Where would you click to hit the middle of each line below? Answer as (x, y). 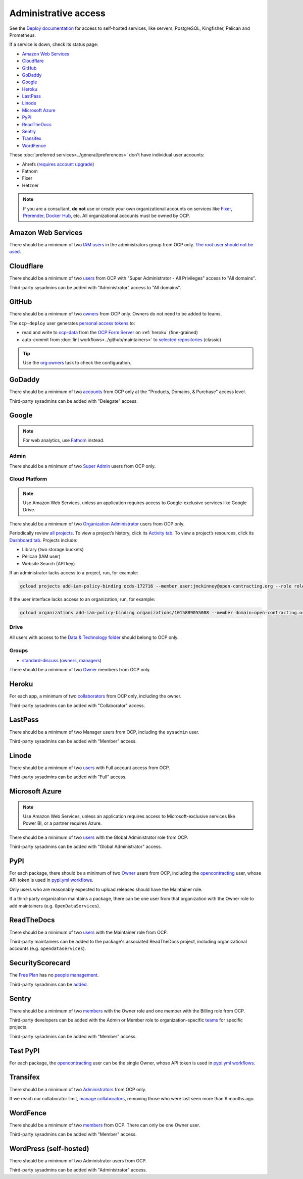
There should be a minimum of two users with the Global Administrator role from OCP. (99, 837)
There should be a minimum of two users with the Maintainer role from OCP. (89, 932)
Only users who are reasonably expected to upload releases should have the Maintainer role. (106, 889)
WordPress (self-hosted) (49, 1149)
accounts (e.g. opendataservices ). (48, 948)
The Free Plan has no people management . (54, 975)
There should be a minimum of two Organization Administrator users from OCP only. (97, 524)
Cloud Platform (28, 479)
